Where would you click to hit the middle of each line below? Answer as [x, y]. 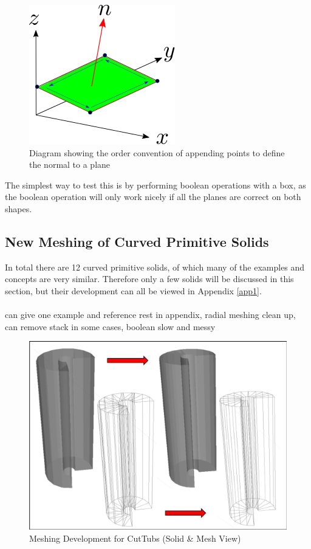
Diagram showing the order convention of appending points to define [157, 152]
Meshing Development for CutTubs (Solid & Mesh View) [135, 538]
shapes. [19, 208]
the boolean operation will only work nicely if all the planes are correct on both [153, 197]
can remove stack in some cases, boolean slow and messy [110, 326]
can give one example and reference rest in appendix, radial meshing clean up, [150, 315]
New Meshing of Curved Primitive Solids [137, 241]
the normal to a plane [70, 164]
